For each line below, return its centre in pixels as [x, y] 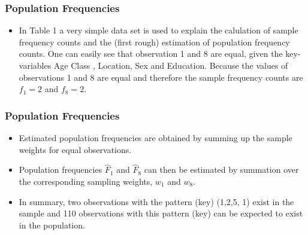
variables [35, 65]
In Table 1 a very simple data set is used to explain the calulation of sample [158, 30]
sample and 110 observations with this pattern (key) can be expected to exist [161, 213]
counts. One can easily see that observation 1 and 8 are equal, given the [151, 54]
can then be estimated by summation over [221, 170]
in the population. [52, 225]
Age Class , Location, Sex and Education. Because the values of [171, 65]
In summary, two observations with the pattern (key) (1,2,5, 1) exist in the [156, 201]
